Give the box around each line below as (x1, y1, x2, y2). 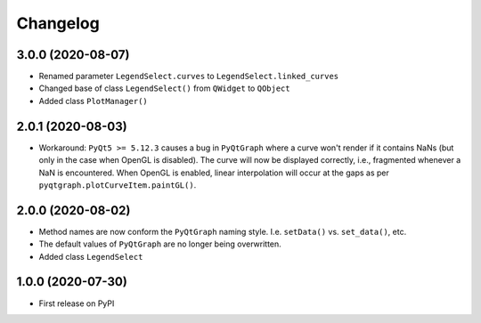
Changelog (16, 13, 100, 33)
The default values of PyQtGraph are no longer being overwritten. (38, 238, 282, 249)
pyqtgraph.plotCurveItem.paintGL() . (38, 179, 197, 190)
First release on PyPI (38, 298, 115, 309)
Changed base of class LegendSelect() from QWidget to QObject (38, 83, 290, 93)
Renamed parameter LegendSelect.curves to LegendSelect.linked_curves (38, 71, 339, 82)
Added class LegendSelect (38, 251, 143, 262)
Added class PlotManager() (38, 95, 149, 106)
